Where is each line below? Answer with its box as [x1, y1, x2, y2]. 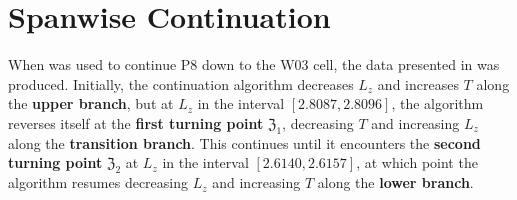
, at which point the [356, 152, 478, 173]
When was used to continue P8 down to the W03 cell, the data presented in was [8, 54, 500, 75]
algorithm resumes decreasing [8, 172, 188, 193]
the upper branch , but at [8, 93, 174, 114]
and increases [377, 73, 459, 94]
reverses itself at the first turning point [8, 112, 264, 133]
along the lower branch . [317, 172, 474, 193]
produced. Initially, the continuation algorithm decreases [8, 73, 354, 94]
